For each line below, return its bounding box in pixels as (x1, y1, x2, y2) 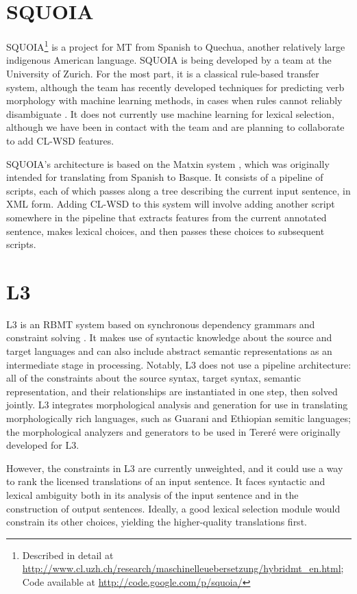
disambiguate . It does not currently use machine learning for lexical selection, (6, 106, 334, 121)
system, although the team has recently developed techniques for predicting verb (6, 79, 345, 94)
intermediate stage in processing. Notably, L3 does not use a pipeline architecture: (6, 357, 352, 371)
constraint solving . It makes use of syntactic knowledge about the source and (6, 330, 332, 345)
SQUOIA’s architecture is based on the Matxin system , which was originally (6, 156, 330, 171)
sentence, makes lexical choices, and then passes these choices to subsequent (6, 223, 325, 238)
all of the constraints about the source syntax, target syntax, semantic (6, 371, 301, 385)
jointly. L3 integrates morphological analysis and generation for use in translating (6, 397, 348, 412)
